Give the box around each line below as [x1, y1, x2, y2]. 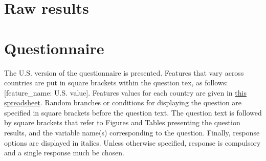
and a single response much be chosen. [4, 147, 124, 158]
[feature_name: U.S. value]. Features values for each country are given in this [4, 87, 247, 98]
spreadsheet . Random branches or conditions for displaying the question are [4, 97, 242, 108]
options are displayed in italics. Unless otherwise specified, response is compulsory [4, 137, 261, 148]
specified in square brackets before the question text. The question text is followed [4, 107, 262, 118]
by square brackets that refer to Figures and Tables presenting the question [4, 117, 240, 128]
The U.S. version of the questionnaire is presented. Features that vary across [4, 67, 244, 78]
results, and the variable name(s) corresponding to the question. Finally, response [4, 127, 260, 138]
